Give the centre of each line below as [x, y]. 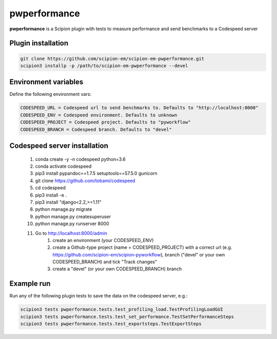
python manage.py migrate [64, 209]
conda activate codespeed [63, 166]
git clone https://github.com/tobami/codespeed [85, 181]
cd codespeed [51, 188]
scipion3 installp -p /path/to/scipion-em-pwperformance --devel [104, 66]
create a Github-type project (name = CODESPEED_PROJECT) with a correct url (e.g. [142, 247]
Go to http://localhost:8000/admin [71, 233]
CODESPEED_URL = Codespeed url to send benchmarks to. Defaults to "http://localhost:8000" [139, 108]
